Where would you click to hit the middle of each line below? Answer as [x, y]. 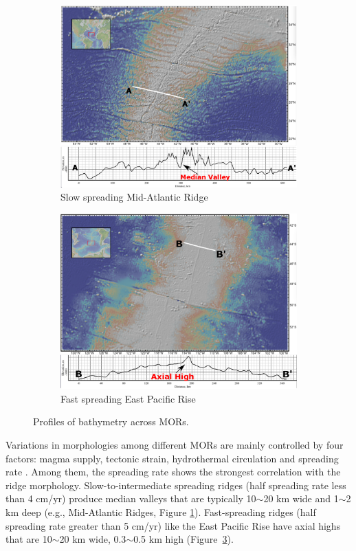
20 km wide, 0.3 [93, 539]
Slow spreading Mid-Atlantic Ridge [134, 197]
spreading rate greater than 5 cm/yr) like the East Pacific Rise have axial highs [173, 525]
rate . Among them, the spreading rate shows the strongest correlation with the [173, 472]
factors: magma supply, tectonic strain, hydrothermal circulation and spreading [172, 458]
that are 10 [29, 539]
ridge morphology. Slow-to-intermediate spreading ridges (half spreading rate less [176, 485]
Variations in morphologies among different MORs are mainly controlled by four [175, 445]
